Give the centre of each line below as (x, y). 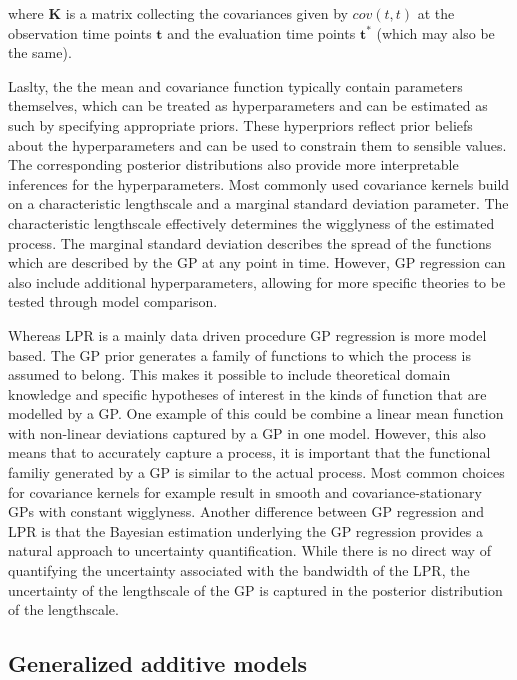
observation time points (80, 32)
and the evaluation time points (261, 32)
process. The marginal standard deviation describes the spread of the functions (250, 242)
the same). (40, 52)
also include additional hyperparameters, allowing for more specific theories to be (257, 281)
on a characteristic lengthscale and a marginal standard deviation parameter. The (258, 203)
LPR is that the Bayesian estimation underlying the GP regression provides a (245, 530)
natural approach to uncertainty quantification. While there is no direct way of (249, 550)
